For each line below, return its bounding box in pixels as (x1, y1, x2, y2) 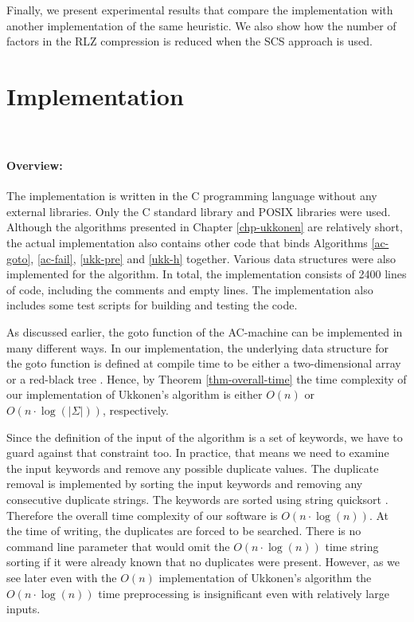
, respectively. (102, 402, 169, 419)
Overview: (6, 157, 63, 174)
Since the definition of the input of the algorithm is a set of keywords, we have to (6, 428, 403, 445)
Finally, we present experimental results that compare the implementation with (6, 2, 393, 18)
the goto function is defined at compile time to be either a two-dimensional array (6, 355, 401, 372)
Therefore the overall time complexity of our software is (6, 506, 278, 523)
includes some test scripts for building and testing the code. (6, 297, 298, 313)
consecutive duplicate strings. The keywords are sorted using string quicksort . (6, 490, 389, 507)
